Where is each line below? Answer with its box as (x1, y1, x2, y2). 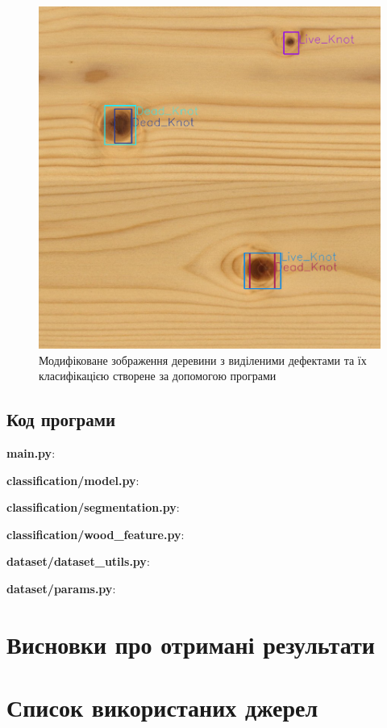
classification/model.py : (6, 471, 139, 488)
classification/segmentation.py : (6, 499, 180, 516)
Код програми (6, 407, 116, 432)
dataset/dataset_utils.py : (6, 553, 150, 570)
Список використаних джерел (6, 691, 318, 724)
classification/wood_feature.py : (6, 525, 185, 542)
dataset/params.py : (6, 579, 116, 596)
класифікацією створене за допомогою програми (39, 367, 277, 384)
